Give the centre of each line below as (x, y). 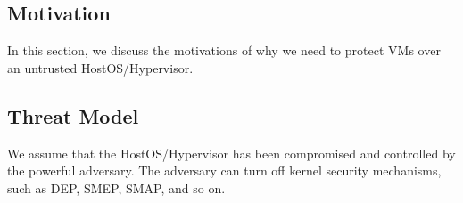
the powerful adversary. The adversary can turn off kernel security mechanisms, (224, 171)
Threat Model (73, 115)
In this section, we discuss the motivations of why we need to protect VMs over (224, 50)
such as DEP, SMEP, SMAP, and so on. (116, 187)
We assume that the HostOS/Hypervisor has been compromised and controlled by (231, 153)
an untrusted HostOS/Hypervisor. (100, 67)
